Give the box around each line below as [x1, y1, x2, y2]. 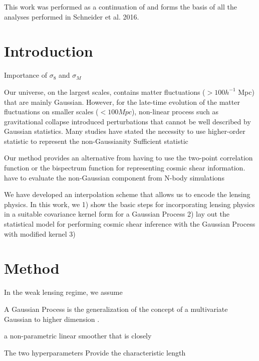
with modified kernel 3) [4, 228, 76, 239]
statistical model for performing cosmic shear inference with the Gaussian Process [4, 219, 255, 229]
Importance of [4, 70, 47, 80]
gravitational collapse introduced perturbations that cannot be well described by [4, 116, 251, 126]
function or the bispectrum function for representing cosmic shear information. [4, 162, 245, 173]
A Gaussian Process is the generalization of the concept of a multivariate [4, 303, 228, 314]
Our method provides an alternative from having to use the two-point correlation [4, 152, 253, 163]
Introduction [4, 41, 93, 61]
